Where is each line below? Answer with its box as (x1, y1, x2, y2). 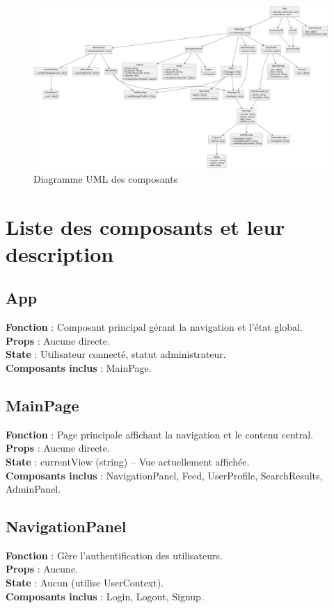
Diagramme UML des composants (33, 171, 178, 186)
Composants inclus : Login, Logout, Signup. (6, 589, 204, 603)
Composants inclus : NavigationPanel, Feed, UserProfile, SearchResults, (6, 468, 323, 482)
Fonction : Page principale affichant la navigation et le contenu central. (6, 427, 314, 441)
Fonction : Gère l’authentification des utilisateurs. (6, 548, 223, 562)
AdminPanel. (6, 482, 61, 496)
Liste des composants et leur (6, 212, 285, 240)
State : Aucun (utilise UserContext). (6, 575, 164, 590)
